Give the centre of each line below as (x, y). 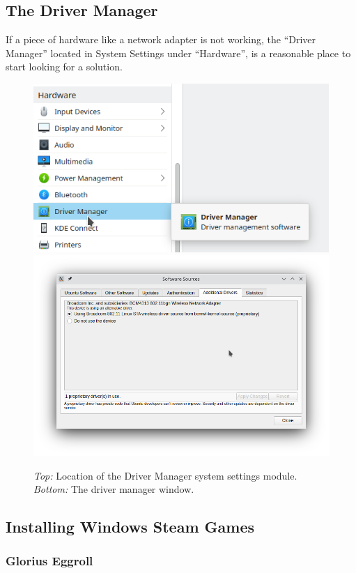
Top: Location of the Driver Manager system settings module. (165, 475)
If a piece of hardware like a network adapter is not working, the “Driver (161, 39)
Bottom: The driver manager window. (114, 489)
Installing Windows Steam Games (130, 527)
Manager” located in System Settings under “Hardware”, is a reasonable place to (178, 53)
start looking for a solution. (64, 67)
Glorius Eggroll (49, 561)
